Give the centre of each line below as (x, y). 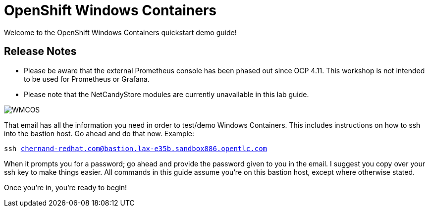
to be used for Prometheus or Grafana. (87, 79)
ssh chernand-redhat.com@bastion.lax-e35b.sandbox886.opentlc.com (136, 148)
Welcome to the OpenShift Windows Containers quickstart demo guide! (120, 32)
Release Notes (40, 52)
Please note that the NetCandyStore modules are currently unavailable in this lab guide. (166, 94)
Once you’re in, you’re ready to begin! (66, 187)
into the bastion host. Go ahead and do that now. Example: (99, 133)
